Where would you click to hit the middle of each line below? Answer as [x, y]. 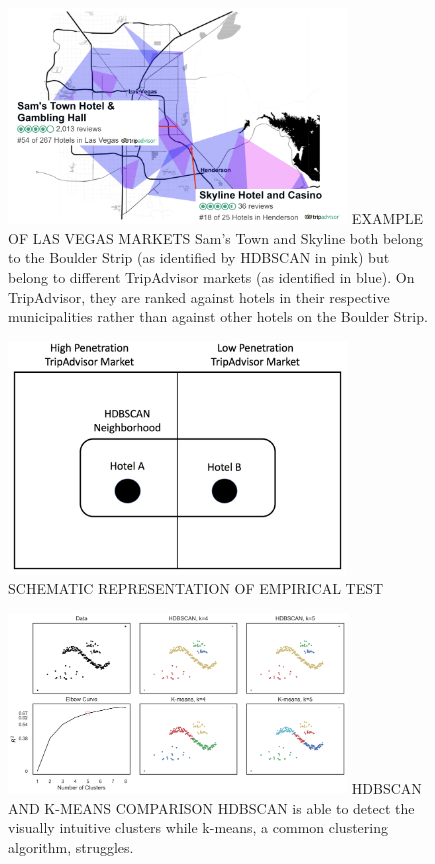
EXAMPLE [387, 218]
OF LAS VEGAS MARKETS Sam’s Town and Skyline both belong [216, 237]
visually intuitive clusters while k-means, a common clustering [198, 827]
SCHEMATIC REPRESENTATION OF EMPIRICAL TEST [196, 588]
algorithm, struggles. [71, 846]
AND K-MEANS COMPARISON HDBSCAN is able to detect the [211, 807]
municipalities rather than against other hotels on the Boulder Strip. [218, 316]
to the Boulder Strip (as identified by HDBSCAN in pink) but [199, 257]
